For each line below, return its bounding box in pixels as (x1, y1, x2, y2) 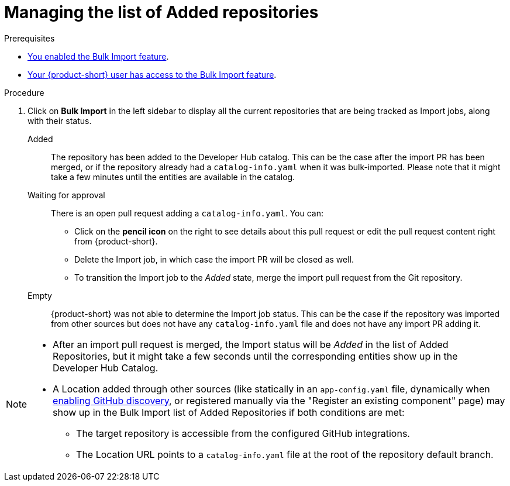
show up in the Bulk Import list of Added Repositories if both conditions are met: (53, 406, 405, 418)
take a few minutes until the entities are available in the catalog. (51, 171, 295, 182)
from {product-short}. (74, 236, 158, 246)
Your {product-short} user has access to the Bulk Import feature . (27, 69, 277, 80)
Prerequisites (4, 33, 55, 43)
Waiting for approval (27, 189, 105, 200)
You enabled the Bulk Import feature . (27, 51, 169, 61)
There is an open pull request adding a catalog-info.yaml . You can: (51, 208, 324, 218)
